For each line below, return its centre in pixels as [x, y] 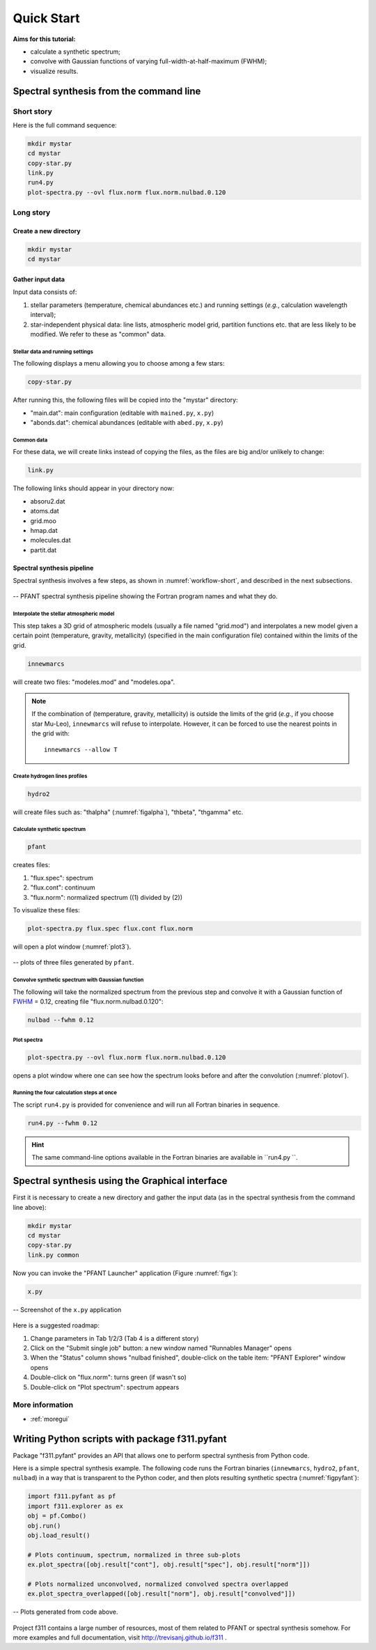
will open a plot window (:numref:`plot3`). [72, 947]
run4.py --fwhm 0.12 [62, 1123]
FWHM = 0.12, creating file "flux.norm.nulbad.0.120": [88, 1002]
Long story [32, 212]
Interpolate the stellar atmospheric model [64, 614]
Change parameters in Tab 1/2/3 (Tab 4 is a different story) [115, 1338]
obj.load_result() [59, 1535]
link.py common [53, 1255]
